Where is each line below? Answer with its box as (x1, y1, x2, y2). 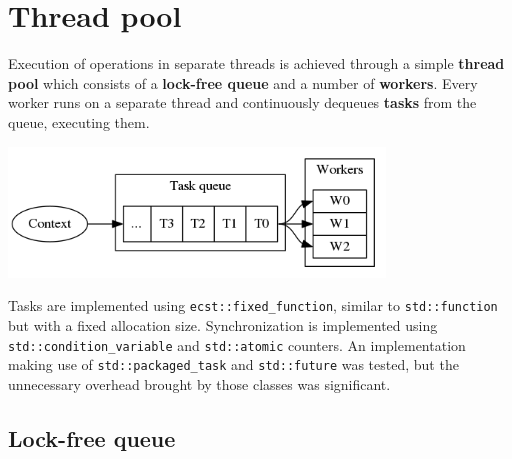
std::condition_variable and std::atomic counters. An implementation (8, 334, 466, 355)
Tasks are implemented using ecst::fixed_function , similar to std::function (8, 295, 498, 316)
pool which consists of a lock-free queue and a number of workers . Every (8, 72, 478, 93)
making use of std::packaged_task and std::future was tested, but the (8, 354, 459, 375)
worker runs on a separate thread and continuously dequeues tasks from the (8, 92, 477, 113)
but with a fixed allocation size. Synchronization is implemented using (8, 314, 438, 335)
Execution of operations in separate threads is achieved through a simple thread (8, 53, 505, 74)
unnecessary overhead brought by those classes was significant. (8, 373, 391, 394)
